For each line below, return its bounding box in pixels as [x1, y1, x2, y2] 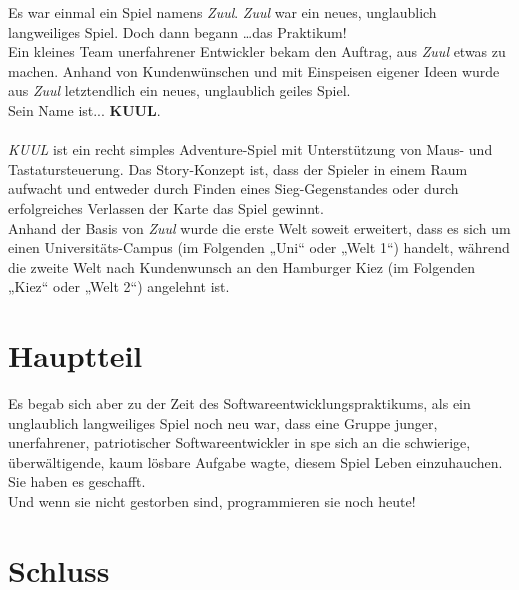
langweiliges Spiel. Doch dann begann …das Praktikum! [8, 21, 347, 42]
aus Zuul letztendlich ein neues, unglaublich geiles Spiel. [8, 80, 351, 101]
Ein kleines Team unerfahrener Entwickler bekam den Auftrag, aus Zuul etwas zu [8, 41, 506, 62]
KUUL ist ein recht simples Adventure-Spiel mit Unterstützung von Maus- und [8, 139, 493, 160]
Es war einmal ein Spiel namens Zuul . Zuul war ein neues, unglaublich [8, 2, 437, 22]
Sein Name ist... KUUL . [8, 99, 161, 120]
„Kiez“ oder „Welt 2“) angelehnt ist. [8, 276, 230, 297]
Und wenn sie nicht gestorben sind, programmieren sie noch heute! [8, 491, 416, 511]
